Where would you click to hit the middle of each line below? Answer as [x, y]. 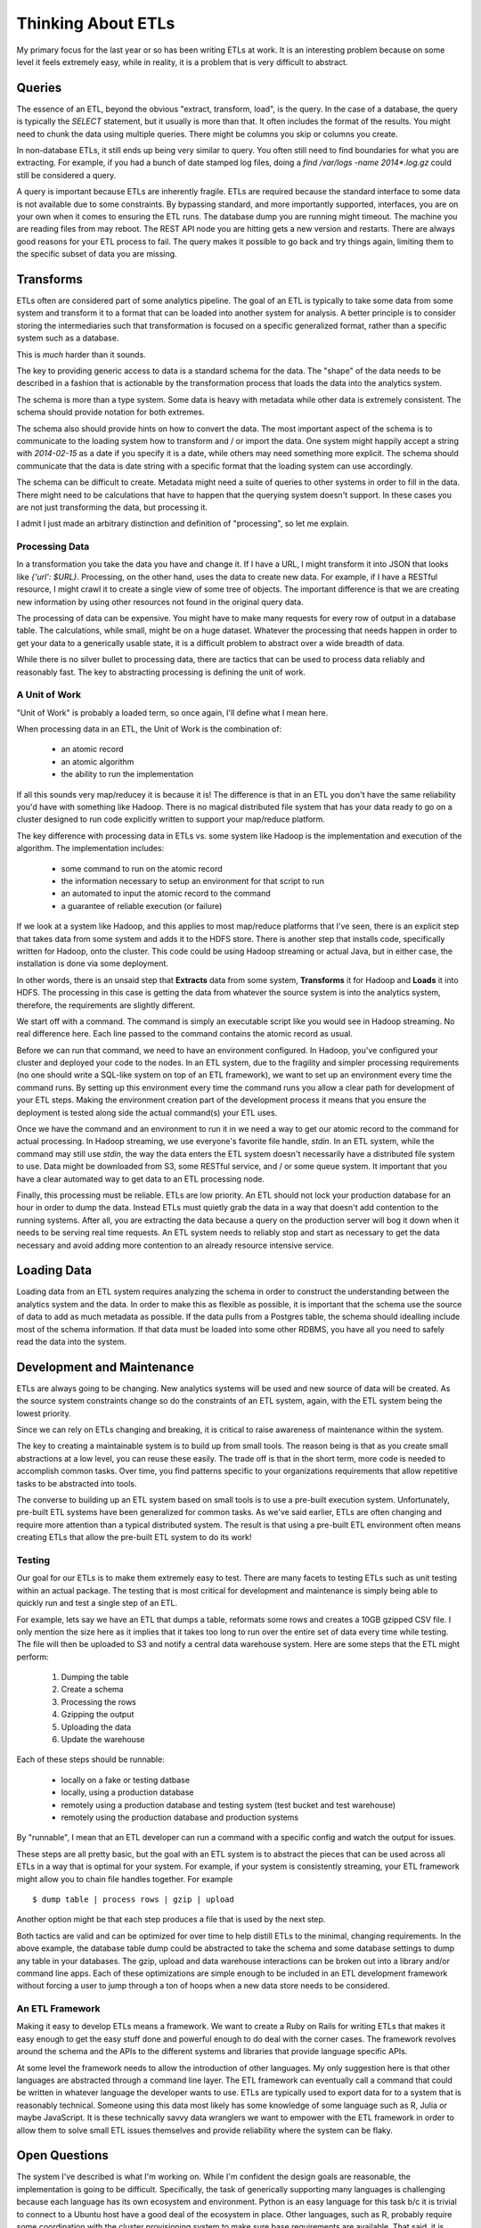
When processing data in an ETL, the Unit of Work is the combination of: [149, 729]
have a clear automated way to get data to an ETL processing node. [140, 1179]
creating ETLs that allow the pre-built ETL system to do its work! [134, 1537]
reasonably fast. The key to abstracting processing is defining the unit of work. [161, 672]
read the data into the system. [71, 1342]
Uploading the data [96, 1727]
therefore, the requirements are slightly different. [106, 1005]
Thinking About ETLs [96, 23]
